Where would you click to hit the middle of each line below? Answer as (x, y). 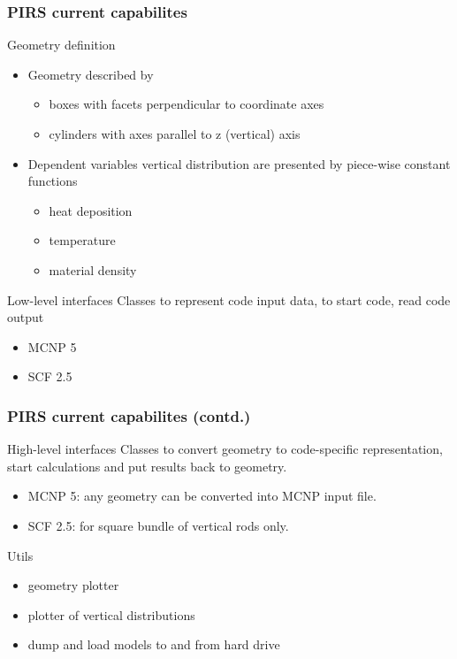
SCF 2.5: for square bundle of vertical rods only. (158, 525)
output (26, 317)
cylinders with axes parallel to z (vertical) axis (175, 134)
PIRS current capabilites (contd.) (129, 415)
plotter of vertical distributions (111, 614)
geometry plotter (73, 585)
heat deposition (91, 210)
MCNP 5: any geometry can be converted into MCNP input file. (202, 496)
